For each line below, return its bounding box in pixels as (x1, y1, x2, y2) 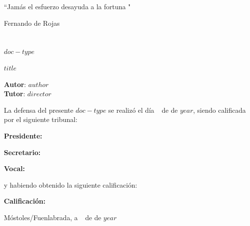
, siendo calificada (193, 104, 246, 115)
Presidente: (4, 130, 42, 140)
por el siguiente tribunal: (4, 114, 78, 124)
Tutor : (4, 88, 25, 99)
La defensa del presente (4, 104, 73, 115)
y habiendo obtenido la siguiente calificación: (4, 179, 137, 190)
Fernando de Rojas (4, 17, 60, 28)
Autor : (4, 79, 26, 89)
